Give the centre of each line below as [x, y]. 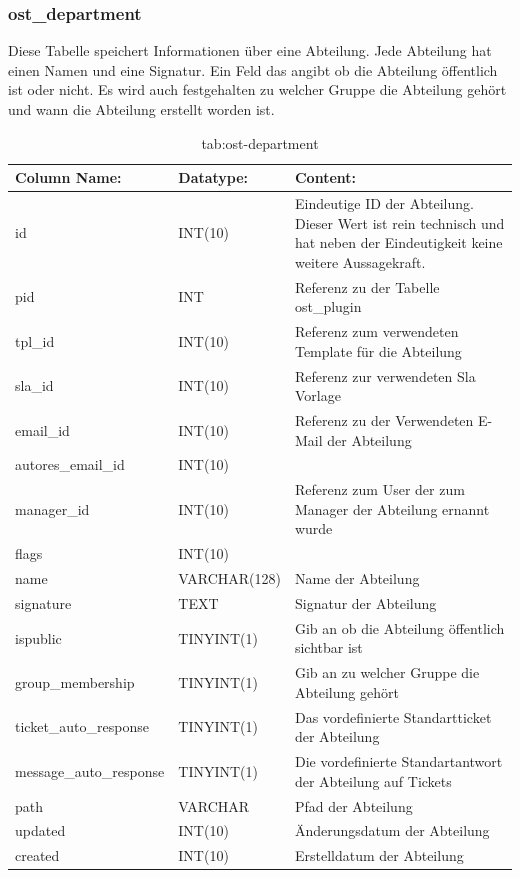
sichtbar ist [328, 647]
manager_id [52, 508]
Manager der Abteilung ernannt [392, 508]
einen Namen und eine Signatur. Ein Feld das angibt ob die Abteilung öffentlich [253, 69]
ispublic [38, 637]
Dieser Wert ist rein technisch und [399, 222]
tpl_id [35, 340]
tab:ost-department [260, 142]
